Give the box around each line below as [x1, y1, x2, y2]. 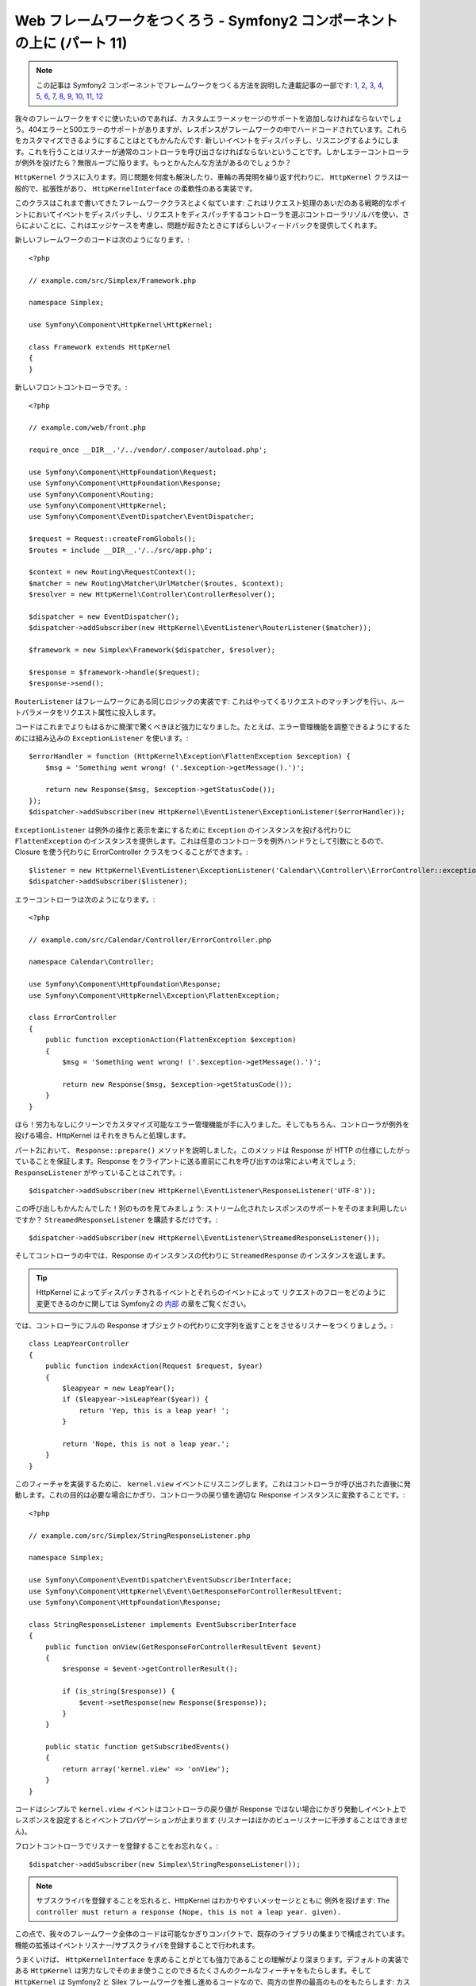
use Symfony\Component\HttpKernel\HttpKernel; [29, 320, 213, 330]
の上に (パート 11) [14, 34, 128, 52]
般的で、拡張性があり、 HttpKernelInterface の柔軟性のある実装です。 [14, 184, 257, 193]
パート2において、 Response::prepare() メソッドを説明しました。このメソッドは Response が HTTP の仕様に [14, 1145, 383, 1155]
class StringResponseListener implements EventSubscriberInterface [29, 1620, 297, 1629]
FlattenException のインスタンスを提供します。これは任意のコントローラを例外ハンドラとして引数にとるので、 [14, 836, 388, 845]
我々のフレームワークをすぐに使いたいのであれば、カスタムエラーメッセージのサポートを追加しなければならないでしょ [14, 114, 404, 123]
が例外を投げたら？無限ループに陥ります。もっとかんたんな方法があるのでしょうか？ [14, 158, 292, 168]
